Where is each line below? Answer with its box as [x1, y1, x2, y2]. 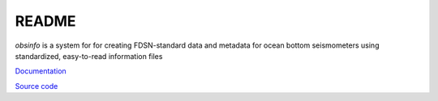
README [15, 12, 76, 30]
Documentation [15, 66, 67, 76]
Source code [15, 81, 58, 90]
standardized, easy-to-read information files [15, 51, 163, 61]
